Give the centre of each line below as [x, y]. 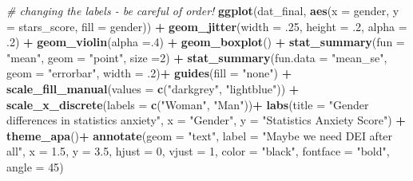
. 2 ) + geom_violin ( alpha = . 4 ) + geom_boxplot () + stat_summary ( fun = [206, 42]
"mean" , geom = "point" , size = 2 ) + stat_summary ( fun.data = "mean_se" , [197, 57]
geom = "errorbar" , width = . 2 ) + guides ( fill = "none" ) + [149, 73]
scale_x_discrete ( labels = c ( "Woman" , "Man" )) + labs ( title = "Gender [188, 104]
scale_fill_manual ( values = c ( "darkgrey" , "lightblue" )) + [153, 88]
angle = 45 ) [35, 166]
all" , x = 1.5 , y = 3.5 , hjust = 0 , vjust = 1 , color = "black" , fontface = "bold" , [198, 151]
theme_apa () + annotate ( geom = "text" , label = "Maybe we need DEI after [200, 135]
